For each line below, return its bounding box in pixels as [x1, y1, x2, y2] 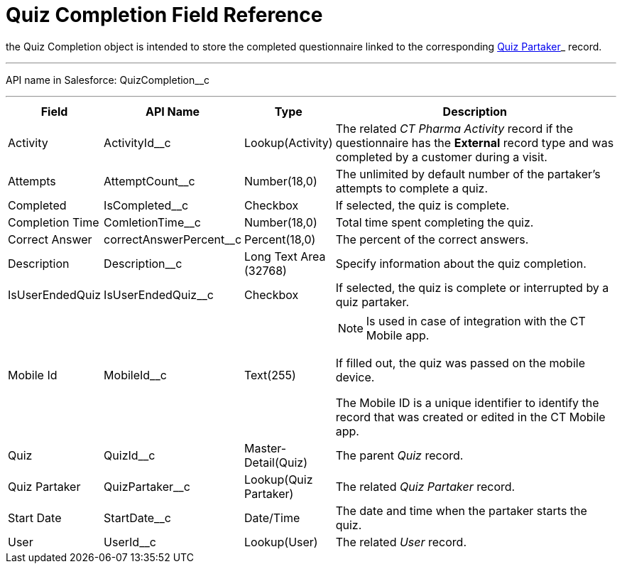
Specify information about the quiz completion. [335, 256, 586, 271]
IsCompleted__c [104, 197, 189, 212]
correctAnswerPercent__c [104, 232, 242, 246]
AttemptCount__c [104, 173, 195, 188]
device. [335, 369, 375, 384]
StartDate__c [104, 510, 171, 525]
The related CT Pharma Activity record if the [335, 121, 574, 136]
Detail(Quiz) [244, 455, 308, 470]
